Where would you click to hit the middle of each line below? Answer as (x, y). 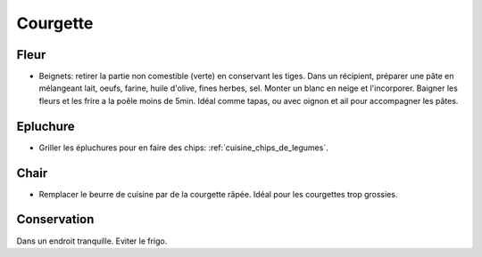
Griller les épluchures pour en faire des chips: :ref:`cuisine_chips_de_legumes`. (184, 148)
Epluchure (46, 126)
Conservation (55, 219)
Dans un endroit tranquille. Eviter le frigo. (92, 241)
